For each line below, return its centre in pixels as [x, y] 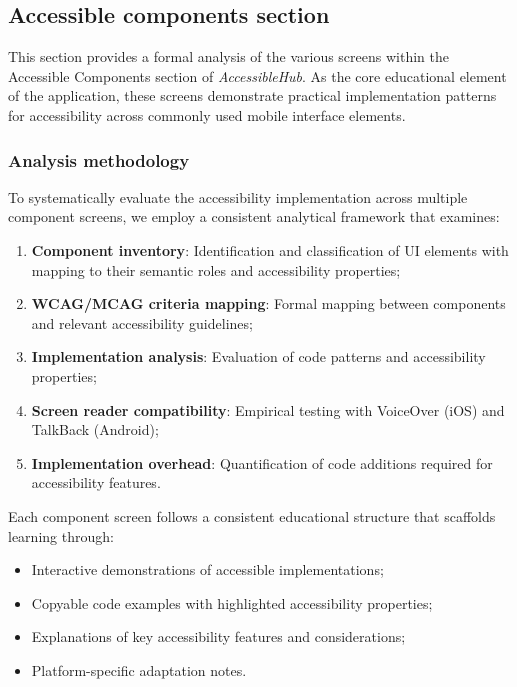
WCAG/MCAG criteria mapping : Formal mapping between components [268, 303]
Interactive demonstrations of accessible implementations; [207, 569]
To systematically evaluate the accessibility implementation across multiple [238, 196]
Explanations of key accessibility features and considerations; [218, 636]
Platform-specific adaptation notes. [139, 669]
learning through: [61, 535]
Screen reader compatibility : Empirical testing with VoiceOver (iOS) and [268, 409]
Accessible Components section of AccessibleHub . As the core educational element [257, 75]
